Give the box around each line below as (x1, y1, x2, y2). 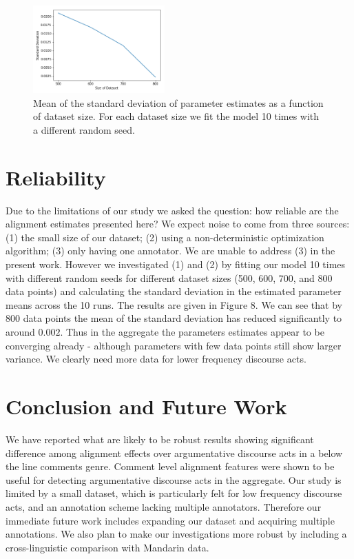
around (6, 325, 35, 339)
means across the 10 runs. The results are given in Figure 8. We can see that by (6, 297, 342, 312)
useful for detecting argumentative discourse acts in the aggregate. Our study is (6, 472, 342, 487)
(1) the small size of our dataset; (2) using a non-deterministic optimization (6, 230, 324, 244)
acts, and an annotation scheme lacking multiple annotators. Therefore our (6, 499, 322, 514)
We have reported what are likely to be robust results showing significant (6, 431, 314, 446)
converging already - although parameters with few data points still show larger (6, 338, 342, 352)
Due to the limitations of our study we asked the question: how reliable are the (6, 203, 339, 217)
